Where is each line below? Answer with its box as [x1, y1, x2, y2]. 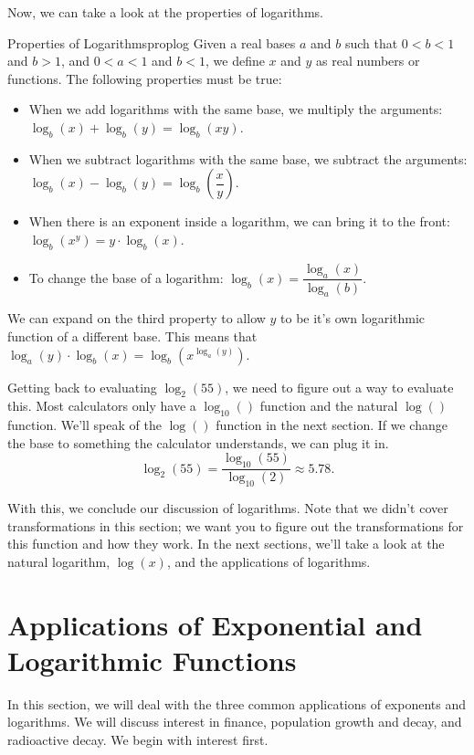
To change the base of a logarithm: [28, 267, 224, 287]
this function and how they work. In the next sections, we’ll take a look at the [7, 534, 445, 553]
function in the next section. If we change [216, 415, 448, 435]
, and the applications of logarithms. [166, 551, 371, 571]
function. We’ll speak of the [7, 415, 162, 435]
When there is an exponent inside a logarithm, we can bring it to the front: [28, 212, 450, 231]
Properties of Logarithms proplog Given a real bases [7, 33, 296, 52]
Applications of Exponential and [7, 605, 423, 643]
